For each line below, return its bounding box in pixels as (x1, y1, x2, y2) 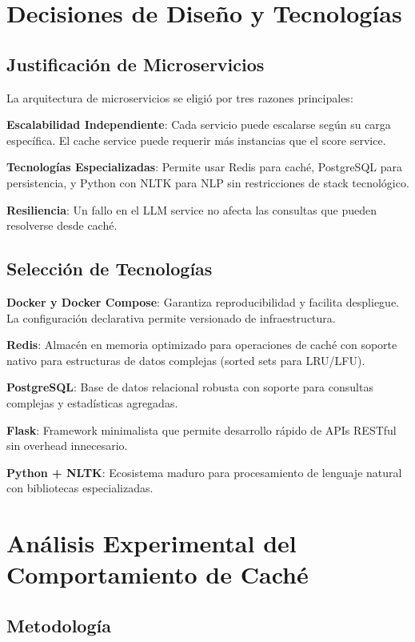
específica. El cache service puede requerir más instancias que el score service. (6, 131, 386, 148)
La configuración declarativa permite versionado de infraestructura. (6, 309, 336, 326)
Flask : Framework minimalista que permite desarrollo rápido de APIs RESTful (6, 421, 397, 438)
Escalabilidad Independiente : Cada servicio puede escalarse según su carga (6, 116, 391, 133)
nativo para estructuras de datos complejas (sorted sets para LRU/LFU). (6, 351, 365, 368)
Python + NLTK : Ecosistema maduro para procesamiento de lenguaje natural (6, 463, 402, 480)
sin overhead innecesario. (6, 437, 128, 454)
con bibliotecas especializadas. (6, 479, 154, 496)
